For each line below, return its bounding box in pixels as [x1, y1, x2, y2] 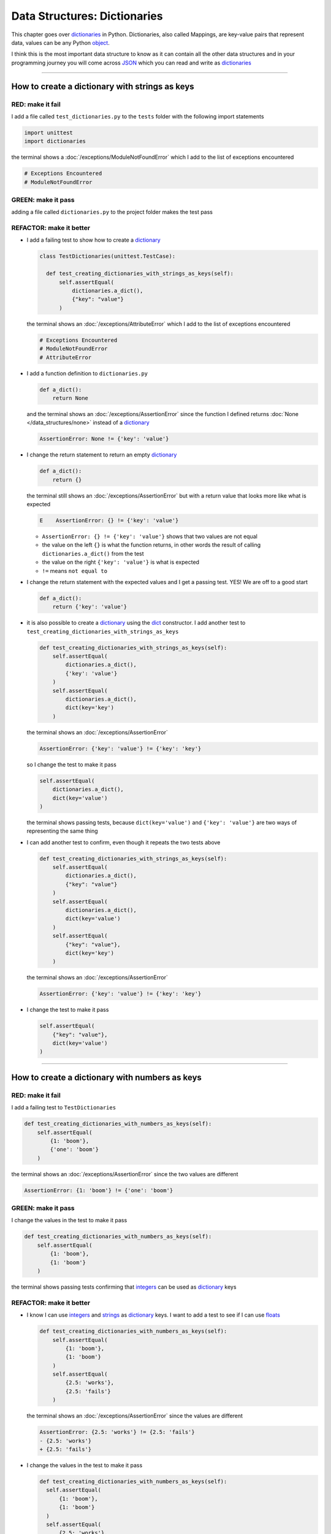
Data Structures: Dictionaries [11, 9, 163, 23]
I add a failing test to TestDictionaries [11, 1104, 116, 1111]
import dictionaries [24, 138, 86, 145]
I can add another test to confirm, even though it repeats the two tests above [26, 838, 221, 846]
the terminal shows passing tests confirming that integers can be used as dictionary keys [11, 1283, 237, 1290]
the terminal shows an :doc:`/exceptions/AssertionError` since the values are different [26, 1412, 243, 1420]
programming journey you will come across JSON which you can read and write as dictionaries [11, 59, 251, 66]
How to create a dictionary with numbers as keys [11, 1072, 202, 1082]
